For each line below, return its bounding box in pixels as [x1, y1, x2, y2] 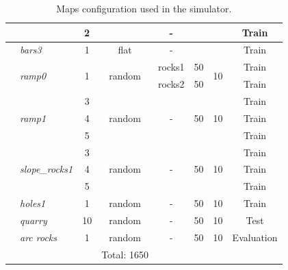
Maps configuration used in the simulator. [56, 1, 232, 15]
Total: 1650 [101, 247, 148, 261]
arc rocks [20, 230, 57, 244]
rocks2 [157, 77, 185, 91]
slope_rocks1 [20, 162, 73, 176]
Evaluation [232, 230, 278, 244]
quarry [20, 212, 47, 227]
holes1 [20, 196, 46, 210]
